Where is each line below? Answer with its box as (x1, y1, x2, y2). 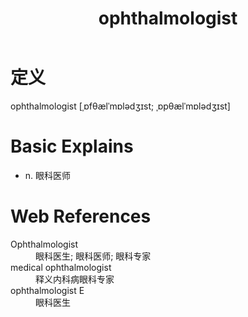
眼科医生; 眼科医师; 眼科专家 (35, 250, 152, 262)
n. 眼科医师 (24, 169, 72, 181)
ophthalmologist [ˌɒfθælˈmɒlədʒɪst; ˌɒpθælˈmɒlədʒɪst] (10, 100, 231, 112)
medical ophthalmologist (10, 261, 112, 273)
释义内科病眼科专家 (35, 273, 115, 285)
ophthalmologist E (10, 284, 85, 296)
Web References (10, 205, 152, 228)
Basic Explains (10, 135, 134, 158)
